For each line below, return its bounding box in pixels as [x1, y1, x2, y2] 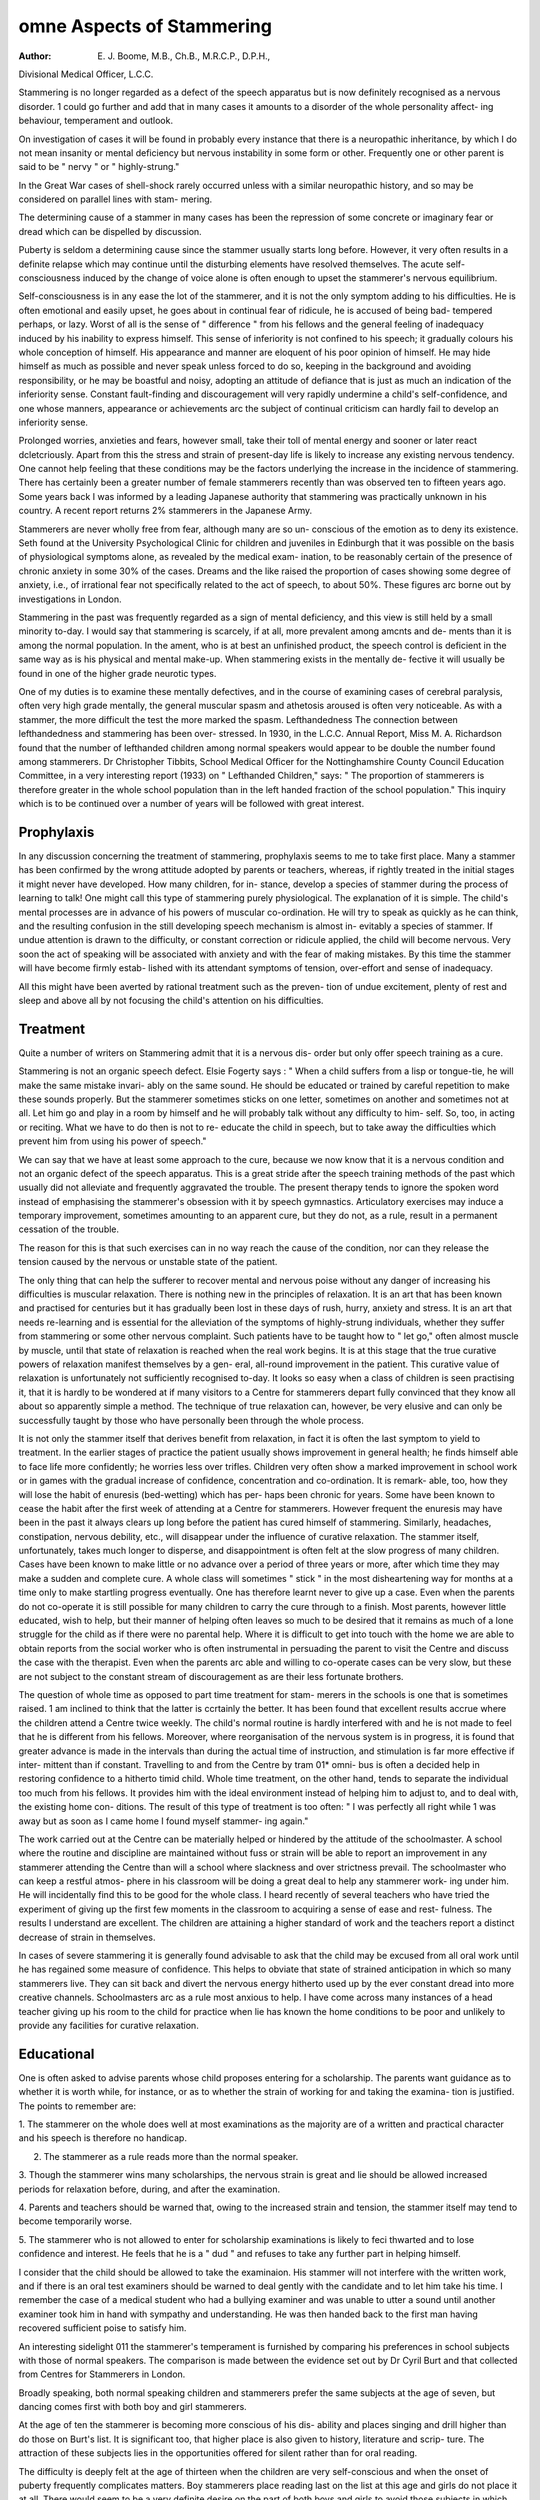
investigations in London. [18, 593, 122, 605]
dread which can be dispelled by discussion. [18, 225, 202, 237]
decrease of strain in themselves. [18, 1931, 156, 1943]
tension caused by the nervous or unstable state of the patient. [18, 1256, 278, 1268]
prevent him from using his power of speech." [18, 1135, 207, 1147]
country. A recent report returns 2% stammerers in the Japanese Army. [18, 505, 313, 517]
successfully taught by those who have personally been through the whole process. [18, 1414, 365, 1426]
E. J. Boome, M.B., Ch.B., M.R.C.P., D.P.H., [97, 50, 271, 62]
